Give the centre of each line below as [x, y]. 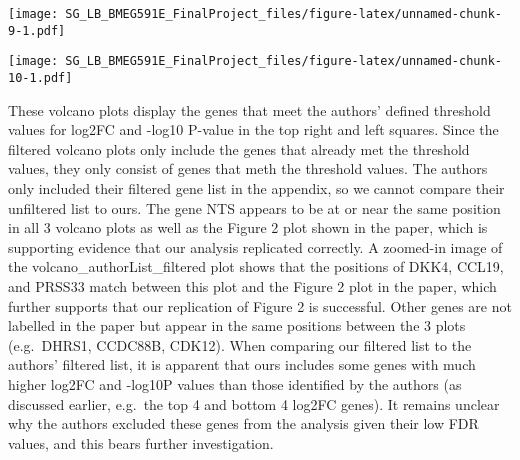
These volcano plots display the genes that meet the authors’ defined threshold [249, 109]
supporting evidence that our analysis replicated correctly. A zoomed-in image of [255, 246]
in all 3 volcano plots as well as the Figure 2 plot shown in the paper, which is [248, 227]
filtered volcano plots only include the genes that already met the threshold [239, 148]
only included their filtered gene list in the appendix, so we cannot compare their [256, 188]
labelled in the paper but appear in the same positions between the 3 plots [237, 325]
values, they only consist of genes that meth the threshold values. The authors [248, 168]
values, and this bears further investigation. [141, 442]
